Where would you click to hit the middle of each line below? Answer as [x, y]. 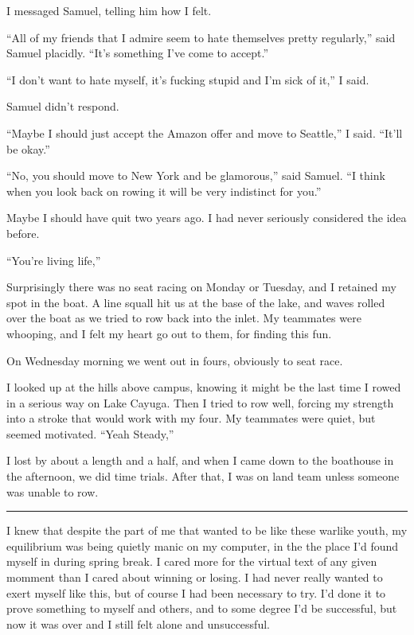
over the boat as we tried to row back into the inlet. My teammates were [184, 318]
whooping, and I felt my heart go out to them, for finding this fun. [169, 333]
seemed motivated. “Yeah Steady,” [90, 433]
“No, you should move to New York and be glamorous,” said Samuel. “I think [196, 175]
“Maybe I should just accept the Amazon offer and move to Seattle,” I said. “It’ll [205, 132]
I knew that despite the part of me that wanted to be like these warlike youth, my [207, 530]
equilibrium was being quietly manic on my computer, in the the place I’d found [203, 545]
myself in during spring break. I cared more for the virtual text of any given [192, 561]
